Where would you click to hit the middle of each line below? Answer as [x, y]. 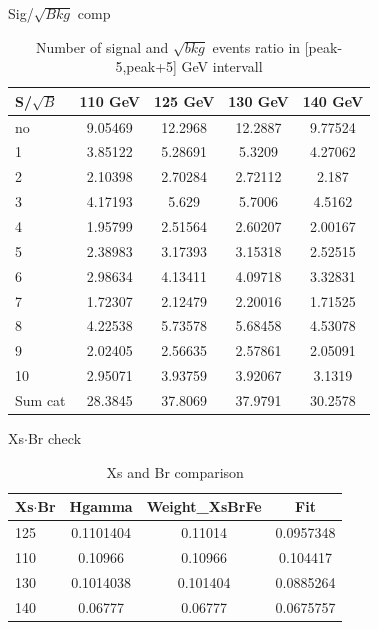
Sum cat [40, 399]
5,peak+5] [146, 66]
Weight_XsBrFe [204, 506]
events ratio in [256, 46]
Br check [54, 438]
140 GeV [333, 100]
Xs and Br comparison [175, 471]
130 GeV [258, 100]
